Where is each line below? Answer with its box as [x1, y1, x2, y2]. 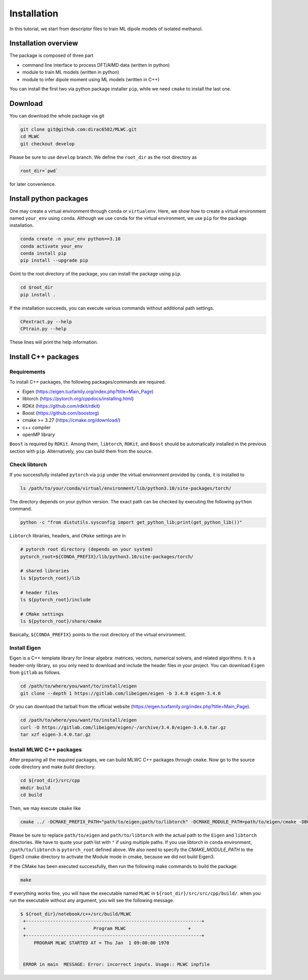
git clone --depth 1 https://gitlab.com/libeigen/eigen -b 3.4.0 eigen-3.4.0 [20, 690, 221, 696]
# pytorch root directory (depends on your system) [20, 546, 153, 552]
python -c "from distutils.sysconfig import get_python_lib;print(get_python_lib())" [20, 519, 242, 525]
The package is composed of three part [9, 52, 93, 59]
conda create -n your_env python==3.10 [20, 236, 121, 242]
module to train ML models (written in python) [22, 69, 120, 76]
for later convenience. [9, 181, 56, 187]
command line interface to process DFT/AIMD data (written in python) [22, 62, 170, 68]
